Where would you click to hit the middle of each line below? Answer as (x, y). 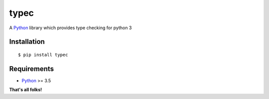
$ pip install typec (43, 55)
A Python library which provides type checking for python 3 (70, 28)
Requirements (32, 69)
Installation (27, 42)
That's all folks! (26, 90)
